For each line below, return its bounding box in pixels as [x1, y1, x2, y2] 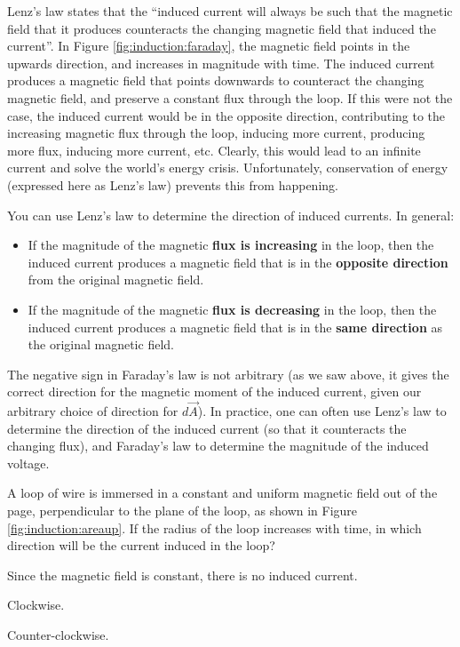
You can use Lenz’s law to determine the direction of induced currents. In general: [7, 205, 455, 224]
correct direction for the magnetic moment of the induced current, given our [7, 382, 422, 401]
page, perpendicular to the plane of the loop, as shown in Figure [7, 501, 358, 520]
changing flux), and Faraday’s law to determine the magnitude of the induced [7, 436, 429, 455]
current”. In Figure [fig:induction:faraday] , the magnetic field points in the [7, 36, 410, 55]
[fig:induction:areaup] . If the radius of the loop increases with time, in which [7, 518, 422, 537]
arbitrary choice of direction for [7, 402, 178, 420]
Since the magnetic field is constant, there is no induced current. [7, 565, 358, 584]
